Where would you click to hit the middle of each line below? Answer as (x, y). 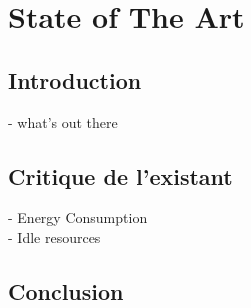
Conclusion (66, 290)
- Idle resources (54, 236)
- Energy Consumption (78, 217)
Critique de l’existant (120, 175)
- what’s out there (63, 121)
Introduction (75, 79)
